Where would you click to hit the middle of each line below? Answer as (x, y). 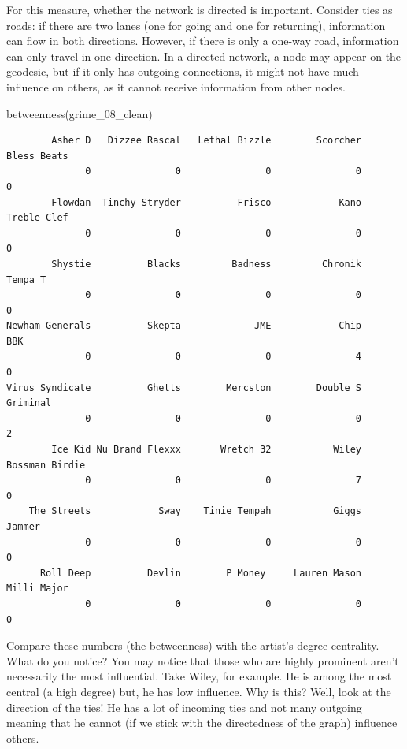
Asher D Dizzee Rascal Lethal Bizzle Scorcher (207, 141)
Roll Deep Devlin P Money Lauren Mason (201, 573)
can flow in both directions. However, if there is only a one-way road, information (203, 41)
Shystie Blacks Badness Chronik (207, 264)
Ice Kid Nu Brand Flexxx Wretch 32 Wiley (207, 450)
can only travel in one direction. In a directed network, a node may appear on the (204, 56)
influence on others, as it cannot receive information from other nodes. (176, 86)
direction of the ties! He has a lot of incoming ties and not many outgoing (184, 707)
